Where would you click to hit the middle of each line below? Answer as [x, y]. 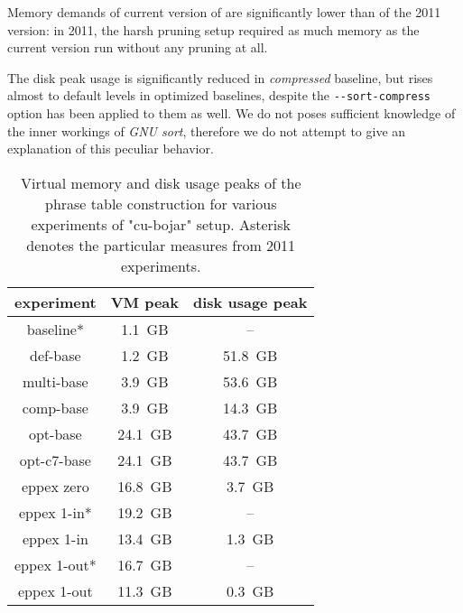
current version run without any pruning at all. [138, 47]
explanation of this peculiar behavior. [111, 149]
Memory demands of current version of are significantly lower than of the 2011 [224, 12]
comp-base [55, 407]
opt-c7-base [55, 460]
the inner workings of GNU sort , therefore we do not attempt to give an [207, 130]
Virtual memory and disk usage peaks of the [161, 182]
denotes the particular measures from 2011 [161, 245]
